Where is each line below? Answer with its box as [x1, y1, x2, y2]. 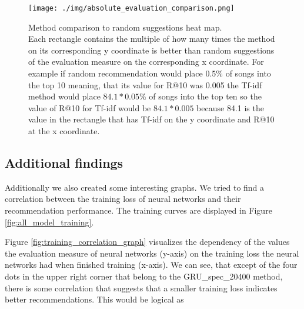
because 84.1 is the [196, 101, 264, 114]
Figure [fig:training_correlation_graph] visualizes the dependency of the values [5, 235, 290, 248]
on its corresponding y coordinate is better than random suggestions [28, 44, 275, 56]
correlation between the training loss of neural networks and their [5, 192, 241, 205]
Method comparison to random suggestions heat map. [28, 21, 222, 33]
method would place [28, 90, 101, 102]
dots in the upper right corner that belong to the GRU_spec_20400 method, [5, 270, 283, 282]
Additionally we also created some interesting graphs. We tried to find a [5, 181, 265, 193]
